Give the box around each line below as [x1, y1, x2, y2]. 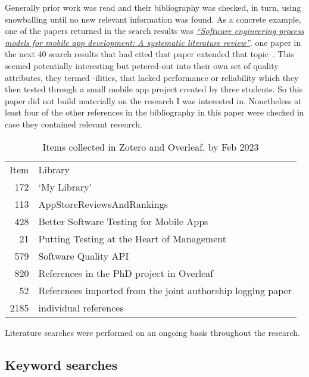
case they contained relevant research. [5, 117, 142, 130]
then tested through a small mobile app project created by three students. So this [5, 83, 303, 95]
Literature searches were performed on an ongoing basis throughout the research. [5, 326, 300, 338]
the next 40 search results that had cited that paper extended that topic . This [5, 48, 294, 60]
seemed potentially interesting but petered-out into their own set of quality [5, 59, 279, 71]
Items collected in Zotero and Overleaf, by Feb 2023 [42, 139, 259, 154]
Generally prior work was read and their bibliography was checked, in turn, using [5, 1, 301, 13]
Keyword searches [5, 355, 118, 373]
